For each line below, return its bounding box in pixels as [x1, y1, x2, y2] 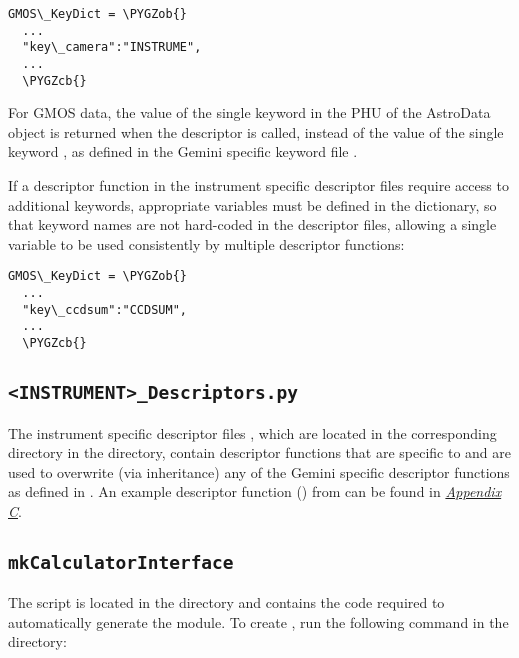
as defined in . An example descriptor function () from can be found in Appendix [8, 481, 502, 502]
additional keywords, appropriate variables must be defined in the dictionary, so [8, 194, 497, 215]
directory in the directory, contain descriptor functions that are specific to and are [8, 442, 512, 463]
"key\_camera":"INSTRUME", [22, 40, 202, 55]
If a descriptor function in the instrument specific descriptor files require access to [8, 175, 509, 196]
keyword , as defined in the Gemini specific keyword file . [8, 141, 358, 162]
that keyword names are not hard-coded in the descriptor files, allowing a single [8, 214, 497, 235]
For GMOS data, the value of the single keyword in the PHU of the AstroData [8, 102, 491, 123]
